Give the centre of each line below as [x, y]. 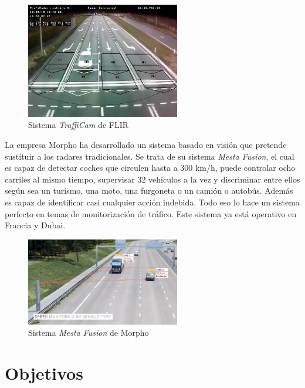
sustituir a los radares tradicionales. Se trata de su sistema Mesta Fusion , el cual [150, 156]
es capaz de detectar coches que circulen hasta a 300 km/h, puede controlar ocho [150, 168]
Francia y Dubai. [35, 225]
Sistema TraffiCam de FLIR [79, 125]
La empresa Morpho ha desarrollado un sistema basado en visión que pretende [146, 144]
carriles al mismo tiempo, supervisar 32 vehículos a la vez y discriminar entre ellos [152, 179]
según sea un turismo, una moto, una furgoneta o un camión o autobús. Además [149, 190]
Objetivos [44, 372]
